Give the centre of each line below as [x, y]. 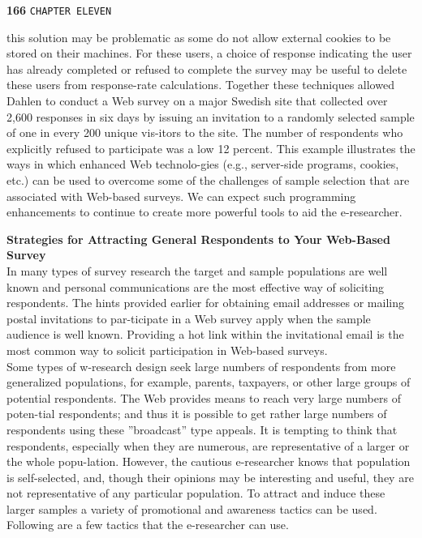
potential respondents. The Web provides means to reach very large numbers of [204, 397]
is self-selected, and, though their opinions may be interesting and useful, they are [210, 477]
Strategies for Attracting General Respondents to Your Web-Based [198, 239]
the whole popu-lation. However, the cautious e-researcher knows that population [209, 461]
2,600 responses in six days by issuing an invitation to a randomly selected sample [211, 116]
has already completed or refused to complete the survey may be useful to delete [207, 68]
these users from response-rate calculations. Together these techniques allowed [200, 85]
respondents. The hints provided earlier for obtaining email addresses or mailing [205, 303]
